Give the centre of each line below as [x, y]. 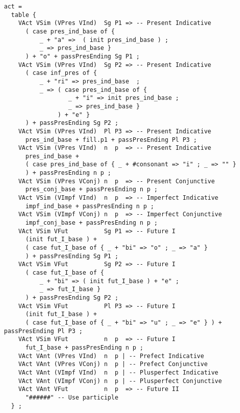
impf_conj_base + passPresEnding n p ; [91, 223]
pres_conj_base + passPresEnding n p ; [91, 190]
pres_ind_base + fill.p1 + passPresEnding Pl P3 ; [111, 140]
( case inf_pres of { [61, 73]
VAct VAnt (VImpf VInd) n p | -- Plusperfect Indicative [118, 372]
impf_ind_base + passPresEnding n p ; [90, 206]
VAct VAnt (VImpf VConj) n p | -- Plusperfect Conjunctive [120, 381]
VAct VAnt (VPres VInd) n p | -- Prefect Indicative [111, 356]
